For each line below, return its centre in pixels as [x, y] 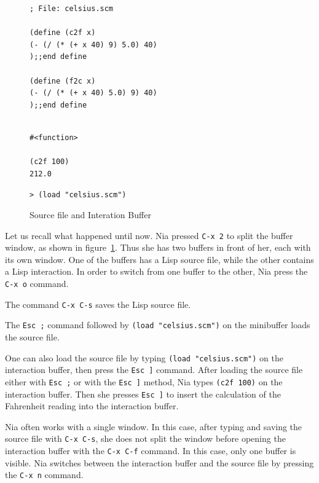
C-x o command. [37, 283]
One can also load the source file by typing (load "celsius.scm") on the [144, 357]
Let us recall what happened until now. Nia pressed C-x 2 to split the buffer [149, 235]
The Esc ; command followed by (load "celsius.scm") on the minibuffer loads [158, 325]
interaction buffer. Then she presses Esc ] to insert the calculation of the [143, 394]
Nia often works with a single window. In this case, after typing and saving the [154, 426]
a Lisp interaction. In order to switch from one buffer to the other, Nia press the [156, 271]
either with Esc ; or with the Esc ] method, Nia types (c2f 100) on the [144, 381]
